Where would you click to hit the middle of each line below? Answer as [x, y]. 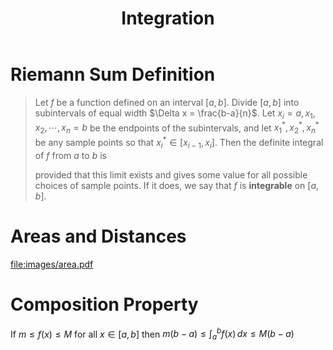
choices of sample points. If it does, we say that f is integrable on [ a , [177, 185]
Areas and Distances [98, 236]
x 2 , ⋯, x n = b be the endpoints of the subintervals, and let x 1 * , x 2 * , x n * [177, 128]
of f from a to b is [70, 155]
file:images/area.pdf [52, 264]
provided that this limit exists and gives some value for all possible [171, 174]
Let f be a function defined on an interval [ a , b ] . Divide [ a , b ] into [167, 102]
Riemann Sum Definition [113, 74]
